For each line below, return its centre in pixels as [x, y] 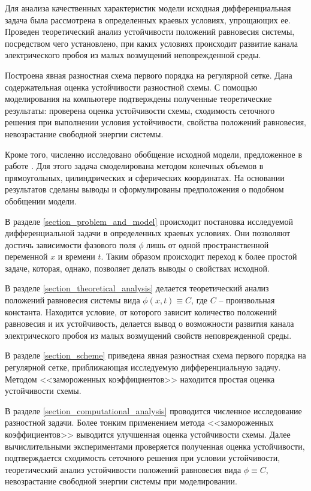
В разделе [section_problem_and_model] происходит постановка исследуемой [149, 221]
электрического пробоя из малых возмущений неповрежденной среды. [133, 55]
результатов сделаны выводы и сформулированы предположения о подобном [144, 189]
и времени [76, 256]
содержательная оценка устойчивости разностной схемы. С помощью [131, 87]
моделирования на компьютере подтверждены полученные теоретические [138, 99]
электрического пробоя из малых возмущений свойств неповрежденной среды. [148, 335]
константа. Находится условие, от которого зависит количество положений [141, 311]
